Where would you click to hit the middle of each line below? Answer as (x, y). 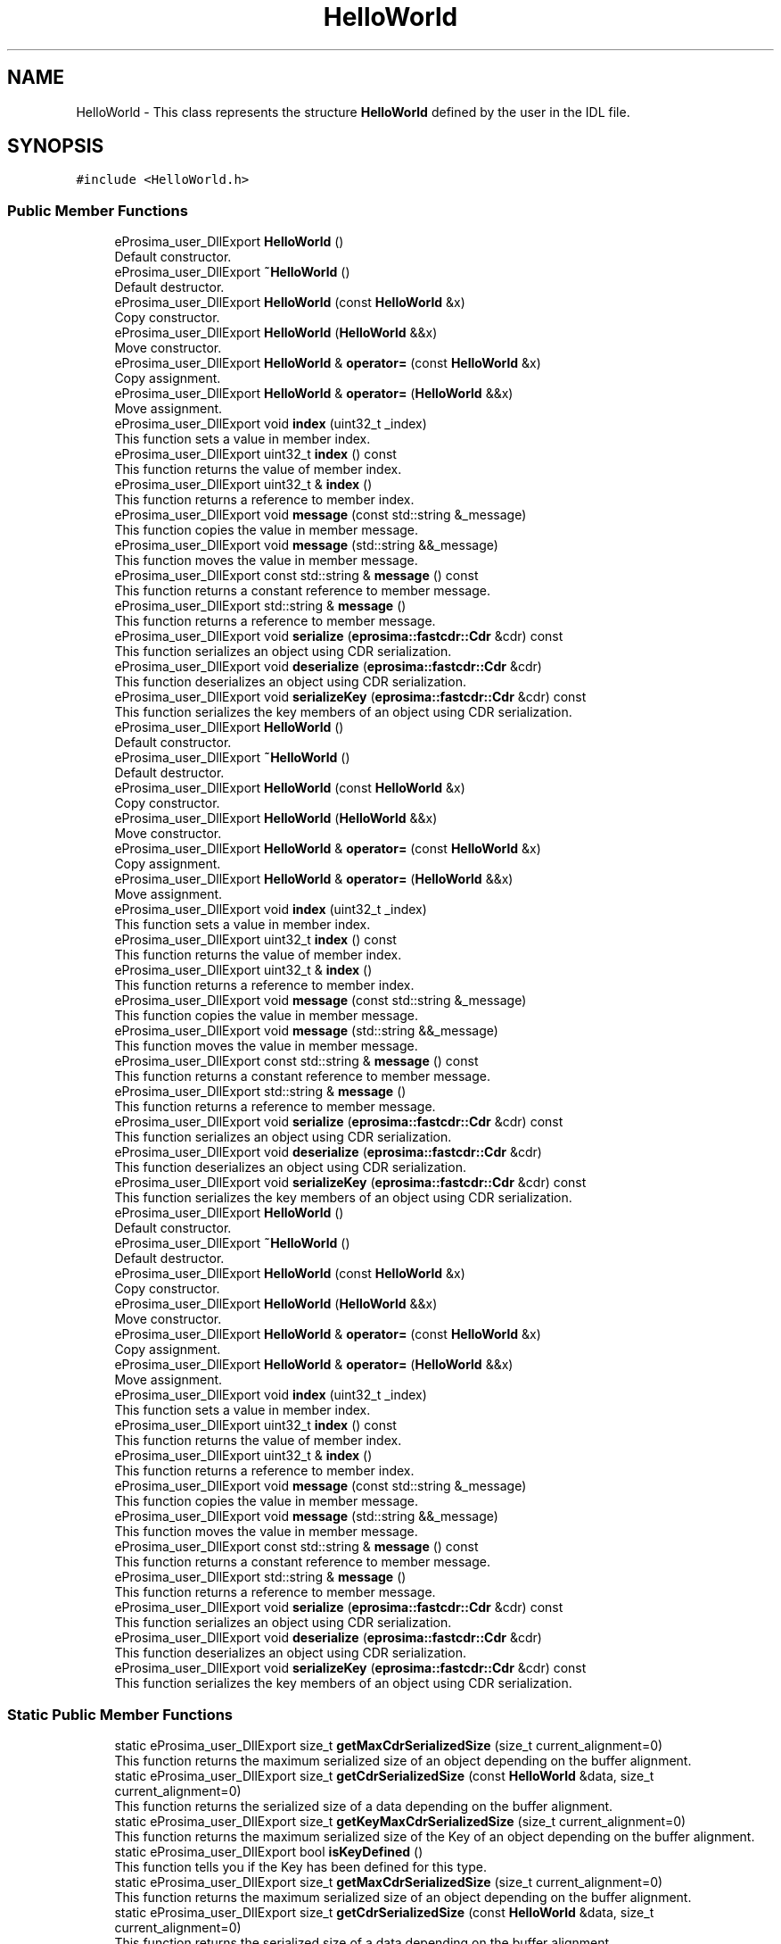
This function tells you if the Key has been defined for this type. (300, 1866)
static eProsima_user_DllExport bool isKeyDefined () (269, 1851)
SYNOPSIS (56, 146)
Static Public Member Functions (120, 1714)
